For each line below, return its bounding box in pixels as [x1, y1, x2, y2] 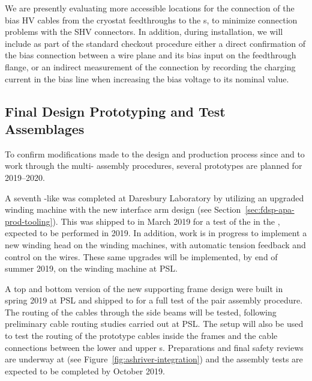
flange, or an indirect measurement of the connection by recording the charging [5, 60, 296, 73]
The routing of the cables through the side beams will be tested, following [5, 305, 277, 318]
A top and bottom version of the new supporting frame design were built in [5, 282, 283, 294]
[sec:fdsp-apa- [245, 203, 295, 216]
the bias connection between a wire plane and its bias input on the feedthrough [5, 49, 296, 61]
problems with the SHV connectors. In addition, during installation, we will [5, 25, 283, 38]
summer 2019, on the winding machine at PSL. [5, 262, 178, 275]
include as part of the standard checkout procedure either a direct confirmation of [5, 37, 305, 49]
